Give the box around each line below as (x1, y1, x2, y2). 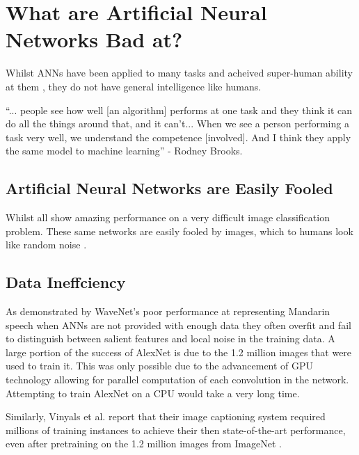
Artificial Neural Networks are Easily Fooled (6, 177, 333, 199)
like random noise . (6, 237, 87, 252)
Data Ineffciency (6, 271, 126, 293)
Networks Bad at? (6, 25, 183, 54)
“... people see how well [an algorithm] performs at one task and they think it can (6, 102, 353, 117)
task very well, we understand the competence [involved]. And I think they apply (6, 129, 351, 144)
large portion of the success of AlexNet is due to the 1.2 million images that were (6, 344, 352, 359)
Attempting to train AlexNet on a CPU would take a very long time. (6, 385, 300, 400)
